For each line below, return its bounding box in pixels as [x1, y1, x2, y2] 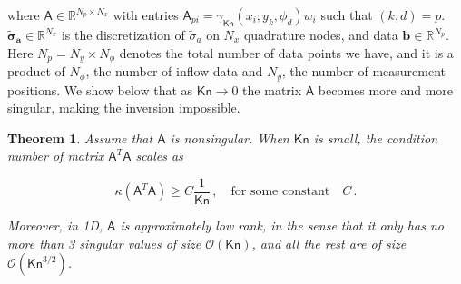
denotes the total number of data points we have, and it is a [119, 43, 454, 62]
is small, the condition [313, 128, 438, 147]
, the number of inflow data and [85, 62, 263, 81]
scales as [135, 146, 183, 165]
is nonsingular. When [170, 128, 289, 147]
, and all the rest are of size [251, 233, 407, 252]
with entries [113, 5, 179, 24]
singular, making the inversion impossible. [7, 98, 240, 117]
